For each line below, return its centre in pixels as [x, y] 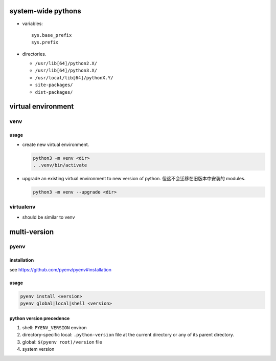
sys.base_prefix [52, 35]
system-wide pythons [45, 11]
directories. [34, 54]
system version [38, 349]
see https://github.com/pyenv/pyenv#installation [61, 269]
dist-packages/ [54, 92]
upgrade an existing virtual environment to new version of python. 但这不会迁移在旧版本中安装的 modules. [134, 178]
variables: [32, 24]
